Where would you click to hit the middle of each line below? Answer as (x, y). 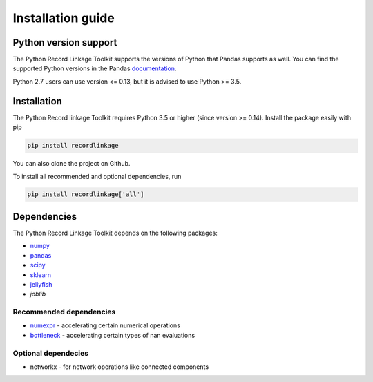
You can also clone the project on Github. (71, 164)
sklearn (41, 275)
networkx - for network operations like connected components (119, 367)
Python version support (65, 42)
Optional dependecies (51, 353)
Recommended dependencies (64, 312)
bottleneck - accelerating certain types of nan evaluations (113, 335)
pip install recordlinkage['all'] (86, 194)
